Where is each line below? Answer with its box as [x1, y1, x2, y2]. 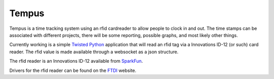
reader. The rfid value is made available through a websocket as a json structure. [9, 49, 179, 55]
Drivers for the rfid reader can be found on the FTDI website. [9, 67, 136, 73]
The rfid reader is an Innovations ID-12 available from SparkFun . [9, 58, 143, 64]
